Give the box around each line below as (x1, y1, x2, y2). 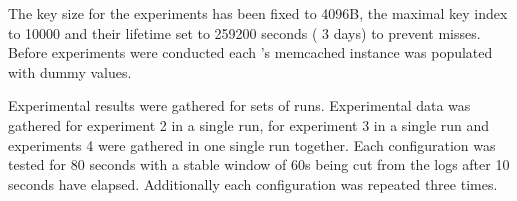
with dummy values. (8, 61, 132, 82)
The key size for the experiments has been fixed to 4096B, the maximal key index (8, 3, 508, 23)
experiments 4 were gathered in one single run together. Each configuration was (8, 134, 496, 155)
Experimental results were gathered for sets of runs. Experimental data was (8, 95, 471, 116)
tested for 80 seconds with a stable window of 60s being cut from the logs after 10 (8, 154, 510, 175)
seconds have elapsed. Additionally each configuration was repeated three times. (8, 173, 498, 194)
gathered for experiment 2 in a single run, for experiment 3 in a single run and (8, 114, 490, 135)
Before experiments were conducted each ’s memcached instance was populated (8, 42, 493, 63)
